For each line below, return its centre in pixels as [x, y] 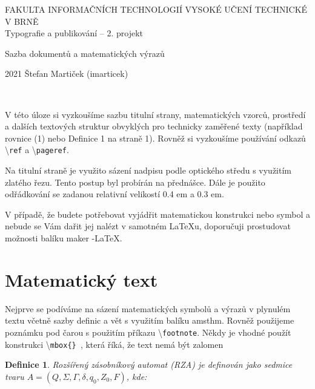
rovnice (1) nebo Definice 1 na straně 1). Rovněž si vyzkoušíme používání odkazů [155, 138]
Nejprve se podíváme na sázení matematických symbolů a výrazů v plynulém [148, 308]
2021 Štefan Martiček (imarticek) [67, 74]
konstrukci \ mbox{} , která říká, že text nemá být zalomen [114, 344]
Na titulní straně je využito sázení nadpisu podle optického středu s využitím [148, 170]
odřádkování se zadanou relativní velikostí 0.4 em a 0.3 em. [114, 194]
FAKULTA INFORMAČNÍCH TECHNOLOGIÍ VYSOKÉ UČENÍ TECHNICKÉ [156, 9]
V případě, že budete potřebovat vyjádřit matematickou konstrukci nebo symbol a [157, 214]
